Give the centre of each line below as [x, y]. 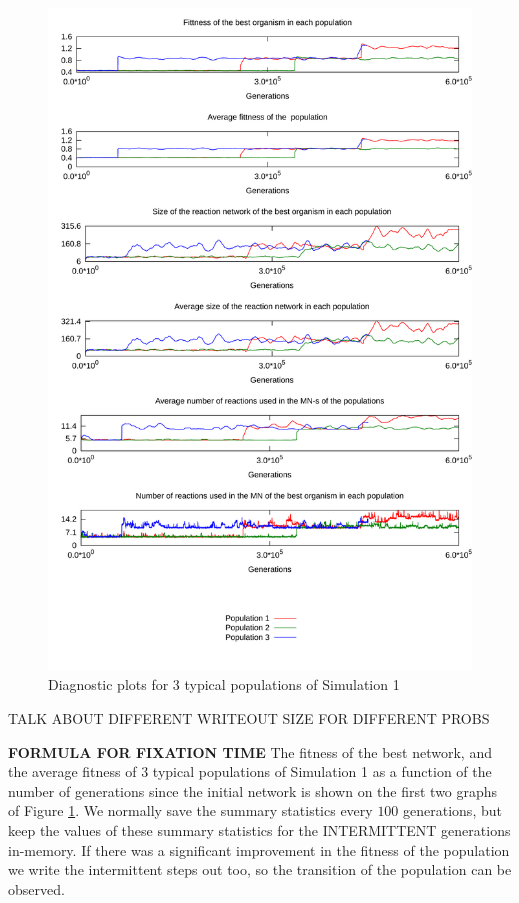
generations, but [452, 810]
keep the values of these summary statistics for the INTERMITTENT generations [259, 830]
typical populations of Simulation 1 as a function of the [322, 771]
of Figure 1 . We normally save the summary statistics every [190, 810]
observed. [36, 888]
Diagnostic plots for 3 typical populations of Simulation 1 [224, 684]
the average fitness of [72, 771]
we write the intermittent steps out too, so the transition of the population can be [260, 869]
